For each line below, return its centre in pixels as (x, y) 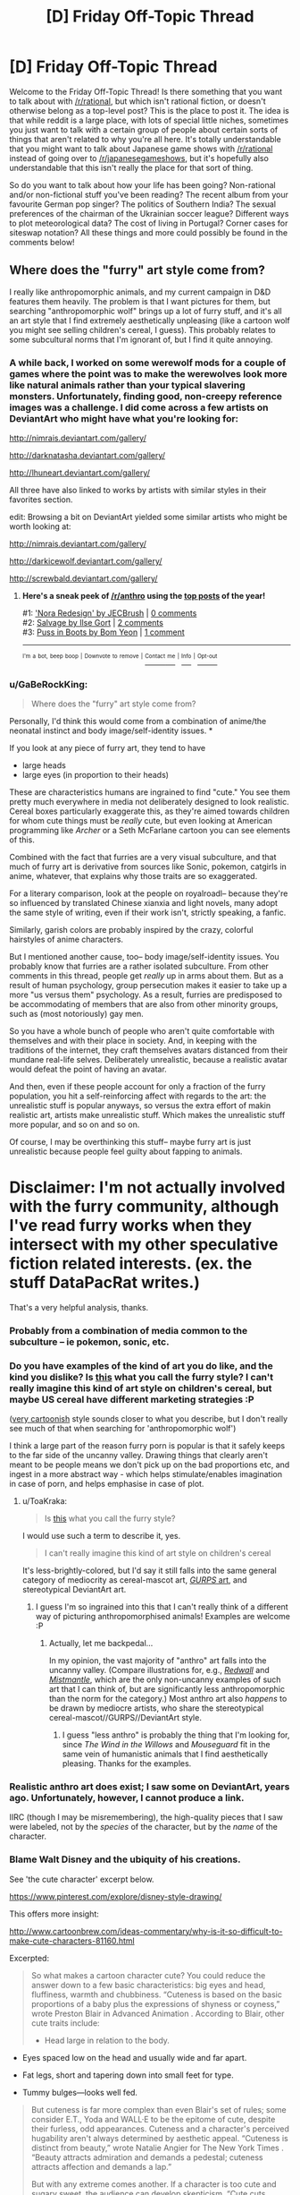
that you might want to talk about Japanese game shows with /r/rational (141, 149)
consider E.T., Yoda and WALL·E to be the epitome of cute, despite (153, 2119)
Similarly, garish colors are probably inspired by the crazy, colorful (131, 929)
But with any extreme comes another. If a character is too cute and (154, 2184)
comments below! (42, 242)
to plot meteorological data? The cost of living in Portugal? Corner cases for (149, 223)
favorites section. (41, 500)
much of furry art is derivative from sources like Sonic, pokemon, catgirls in (148, 867)
